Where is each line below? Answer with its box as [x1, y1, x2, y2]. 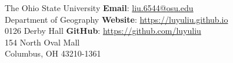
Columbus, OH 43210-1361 [5, 47, 101, 60]
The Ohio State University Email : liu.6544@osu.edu [5, 2, 194, 13]
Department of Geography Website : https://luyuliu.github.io [5, 13, 228, 25]
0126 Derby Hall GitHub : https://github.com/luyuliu [5, 24, 201, 37]
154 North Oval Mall [5, 36, 80, 48]
